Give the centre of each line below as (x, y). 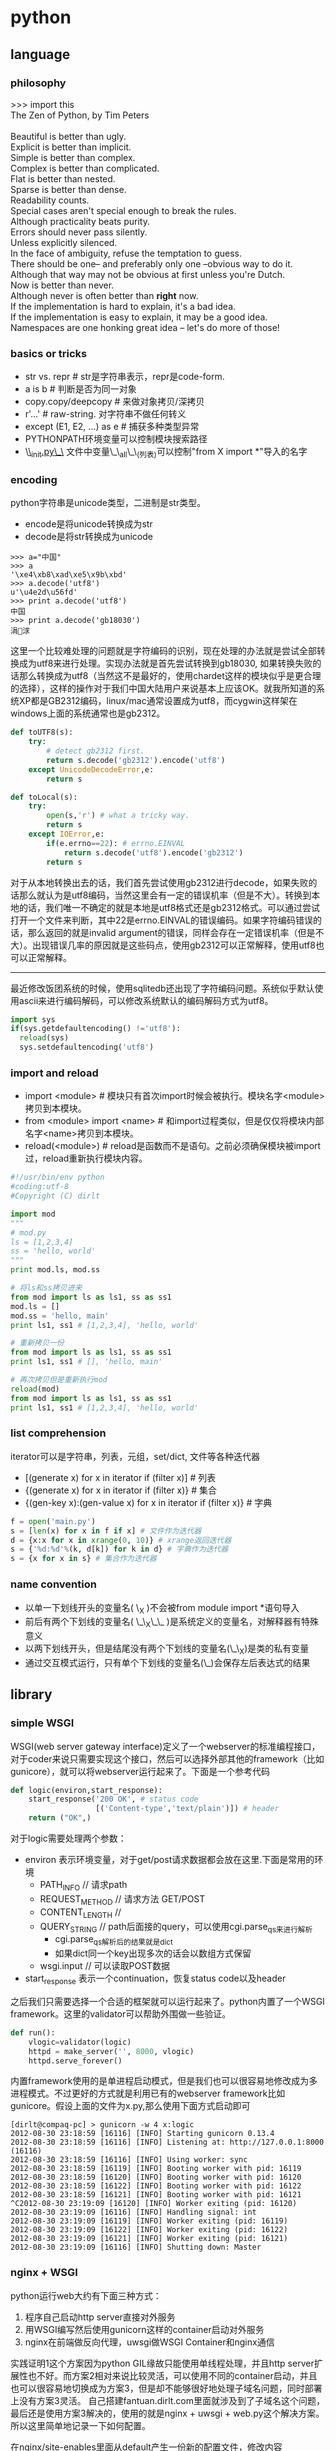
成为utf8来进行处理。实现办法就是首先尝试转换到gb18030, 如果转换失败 (165, 663)
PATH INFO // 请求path (83, 1886)
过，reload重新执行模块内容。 (86, 1158)
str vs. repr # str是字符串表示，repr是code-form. (124, 377)
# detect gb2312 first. (95, 751)
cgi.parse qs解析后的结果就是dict (113, 1940)
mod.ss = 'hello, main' (60, 1316)
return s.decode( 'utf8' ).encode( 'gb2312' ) (153, 852)
